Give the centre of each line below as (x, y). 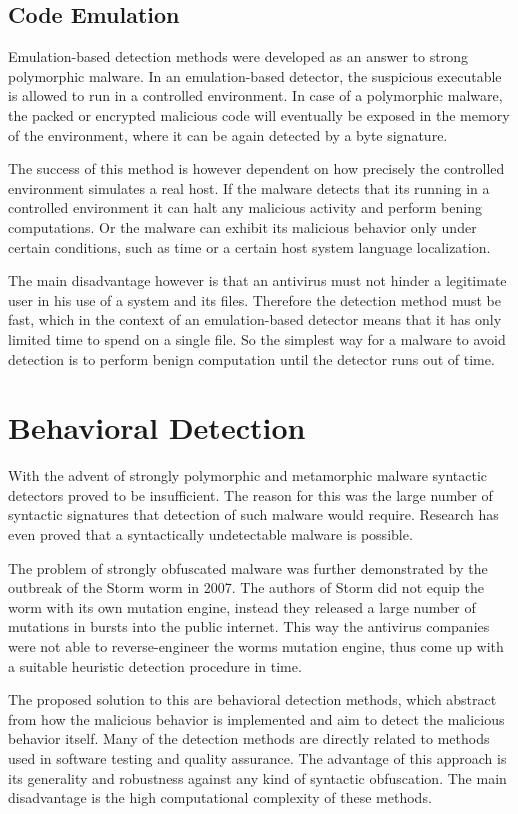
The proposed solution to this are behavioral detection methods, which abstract (252, 699)
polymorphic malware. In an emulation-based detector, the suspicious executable (255, 75)
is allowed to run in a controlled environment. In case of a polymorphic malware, (255, 95)
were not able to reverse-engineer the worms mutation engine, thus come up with (256, 645)
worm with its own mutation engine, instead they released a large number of (242, 606)
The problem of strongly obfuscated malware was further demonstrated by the (248, 567)
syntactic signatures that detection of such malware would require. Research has (253, 514)
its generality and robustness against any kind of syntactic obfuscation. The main (257, 777)
